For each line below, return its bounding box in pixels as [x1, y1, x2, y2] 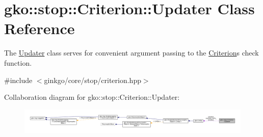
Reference [4, 18, 75, 39]
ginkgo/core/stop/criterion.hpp [44, 74, 141, 85]
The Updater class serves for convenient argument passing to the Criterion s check [4, 47, 259, 58]
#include [4, 74, 33, 85]
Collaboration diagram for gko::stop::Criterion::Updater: [4, 92, 180, 102]
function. [4, 57, 32, 68]
